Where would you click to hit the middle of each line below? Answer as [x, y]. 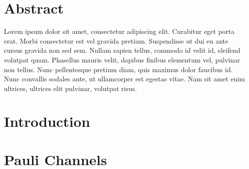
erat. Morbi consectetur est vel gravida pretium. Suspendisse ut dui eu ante [116, 40]
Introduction [47, 121]
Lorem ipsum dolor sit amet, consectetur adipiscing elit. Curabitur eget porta [119, 31]
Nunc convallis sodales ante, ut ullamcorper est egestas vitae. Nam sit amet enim [124, 79]
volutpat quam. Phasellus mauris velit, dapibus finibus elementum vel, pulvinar [122, 59]
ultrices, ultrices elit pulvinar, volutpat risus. [70, 88]
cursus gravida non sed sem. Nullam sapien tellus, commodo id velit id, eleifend [122, 50]
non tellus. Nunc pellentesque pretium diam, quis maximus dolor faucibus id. [118, 69]
